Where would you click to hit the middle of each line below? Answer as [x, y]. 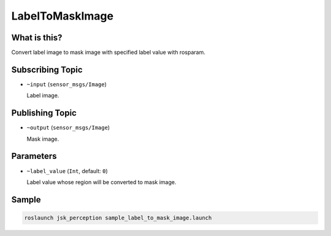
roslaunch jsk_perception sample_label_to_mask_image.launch [118, 218]
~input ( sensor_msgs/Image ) [67, 84]
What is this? [37, 38]
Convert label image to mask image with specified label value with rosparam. [108, 53]
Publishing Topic [44, 113]
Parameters [34, 156]
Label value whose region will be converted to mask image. [101, 182]
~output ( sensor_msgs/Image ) [68, 128]
